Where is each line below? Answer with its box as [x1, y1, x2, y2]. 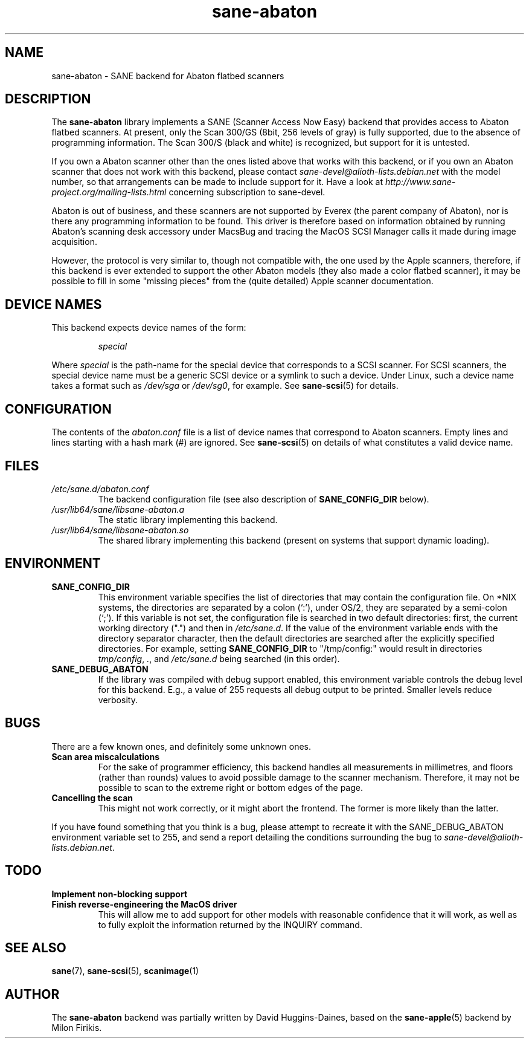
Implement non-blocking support [51, 888, 188, 899]
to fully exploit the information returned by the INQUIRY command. [98, 919, 362, 930]
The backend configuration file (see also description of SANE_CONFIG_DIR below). [98, 493, 429, 504]
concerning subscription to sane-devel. [168, 187, 325, 198]
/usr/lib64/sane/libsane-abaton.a [51, 504, 185, 515]
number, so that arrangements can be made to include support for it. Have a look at [51, 177, 383, 187]
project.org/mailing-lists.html [51, 187, 167, 198]
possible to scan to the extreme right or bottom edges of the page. [98, 782, 364, 793]
